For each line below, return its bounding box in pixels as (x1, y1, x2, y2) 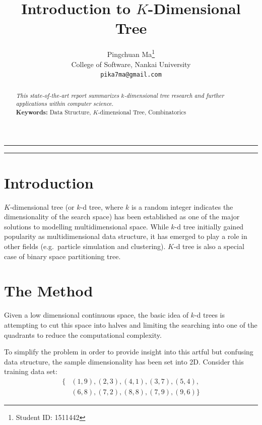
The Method (4, 280, 93, 301)
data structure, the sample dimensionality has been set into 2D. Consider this (4, 356, 244, 367)
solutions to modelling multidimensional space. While (4, 221, 169, 231)
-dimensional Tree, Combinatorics (98, 107, 186, 116)
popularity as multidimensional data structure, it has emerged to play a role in (4, 231, 247, 241)
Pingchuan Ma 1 (107, 47, 155, 59)
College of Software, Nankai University (71, 58, 191, 69)
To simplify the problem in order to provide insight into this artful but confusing (4, 346, 253, 357)
